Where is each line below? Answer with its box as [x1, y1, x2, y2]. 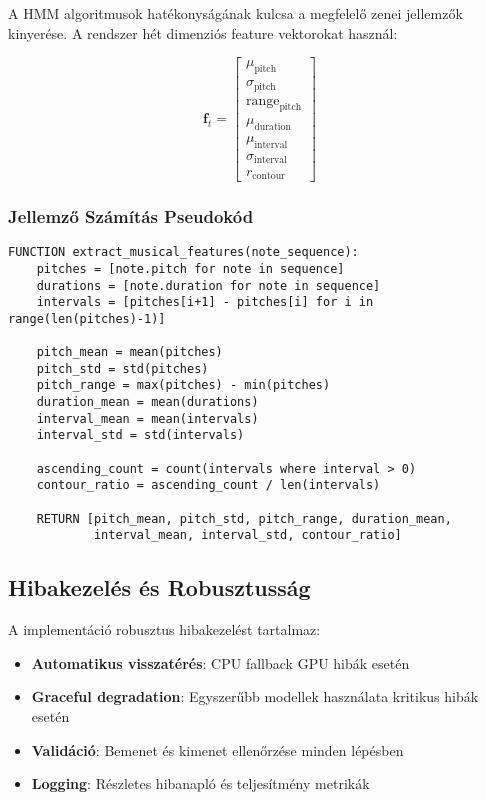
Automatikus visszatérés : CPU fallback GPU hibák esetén [31, 652, 410, 673]
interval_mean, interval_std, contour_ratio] [93, 528, 402, 543]
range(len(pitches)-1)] [8, 311, 166, 326]
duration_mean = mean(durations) [36, 395, 259, 410]
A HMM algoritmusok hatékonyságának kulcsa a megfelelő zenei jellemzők [8, 3, 463, 23]
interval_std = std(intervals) [36, 428, 245, 443]
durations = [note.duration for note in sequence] [36, 278, 381, 293]
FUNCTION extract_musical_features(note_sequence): [8, 245, 359, 260]
